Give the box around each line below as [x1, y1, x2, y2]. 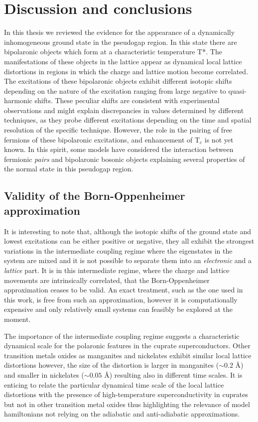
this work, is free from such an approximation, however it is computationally [4, 294, 238, 304]
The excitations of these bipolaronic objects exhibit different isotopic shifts [4, 76, 232, 86]
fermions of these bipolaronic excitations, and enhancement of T [4, 134, 200, 144]
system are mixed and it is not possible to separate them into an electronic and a [4, 255, 252, 266]
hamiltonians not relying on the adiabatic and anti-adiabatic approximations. [4, 409, 240, 419]
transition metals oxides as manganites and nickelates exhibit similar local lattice [4, 350, 252, 360]
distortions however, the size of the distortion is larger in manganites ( [4, 360, 219, 370]
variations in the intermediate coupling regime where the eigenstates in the [4, 245, 233, 256]
